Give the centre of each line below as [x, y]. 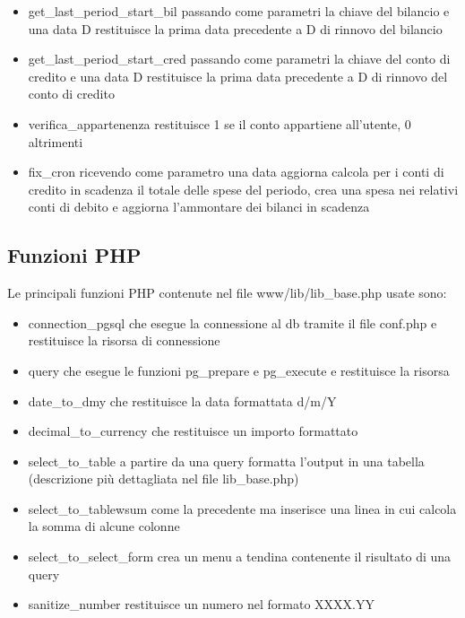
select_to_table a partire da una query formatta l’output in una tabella [226, 461]
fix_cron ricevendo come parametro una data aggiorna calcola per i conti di [236, 172]
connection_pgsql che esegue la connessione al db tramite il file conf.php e [232, 322]
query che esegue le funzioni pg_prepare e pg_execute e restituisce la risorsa [239, 370]
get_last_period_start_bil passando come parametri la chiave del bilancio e [239, 11]
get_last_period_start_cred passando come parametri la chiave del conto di [239, 59]
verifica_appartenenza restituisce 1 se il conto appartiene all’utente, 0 [220, 123]
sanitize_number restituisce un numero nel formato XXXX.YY [201, 604]
